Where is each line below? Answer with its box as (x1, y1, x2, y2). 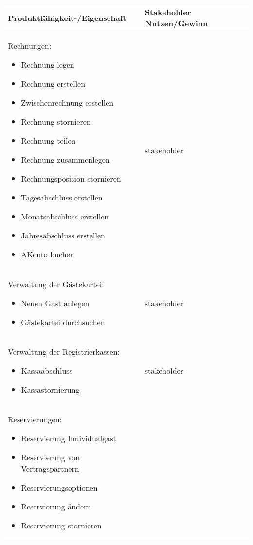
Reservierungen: (8, 414, 62, 425)
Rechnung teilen (21, 135, 76, 146)
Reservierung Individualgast (21, 433, 116, 444)
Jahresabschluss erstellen (21, 230, 105, 241)
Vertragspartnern (21, 463, 79, 474)
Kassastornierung (21, 384, 80, 395)
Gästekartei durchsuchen (21, 316, 105, 327)
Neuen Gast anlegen (21, 297, 90, 309)
